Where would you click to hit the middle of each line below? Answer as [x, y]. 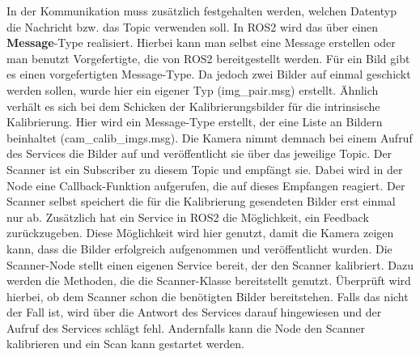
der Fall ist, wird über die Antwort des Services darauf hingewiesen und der [194, 312]
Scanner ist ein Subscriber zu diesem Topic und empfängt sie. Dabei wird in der [205, 169]
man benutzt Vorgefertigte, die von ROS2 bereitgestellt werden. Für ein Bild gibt [208, 58]
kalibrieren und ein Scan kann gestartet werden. [125, 344]
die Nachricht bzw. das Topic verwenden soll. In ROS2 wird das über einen [193, 26]
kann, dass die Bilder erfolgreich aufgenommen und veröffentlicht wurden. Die [199, 248]
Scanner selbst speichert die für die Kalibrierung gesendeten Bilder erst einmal [201, 201]
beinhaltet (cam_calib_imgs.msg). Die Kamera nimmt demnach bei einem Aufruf [210, 137]
